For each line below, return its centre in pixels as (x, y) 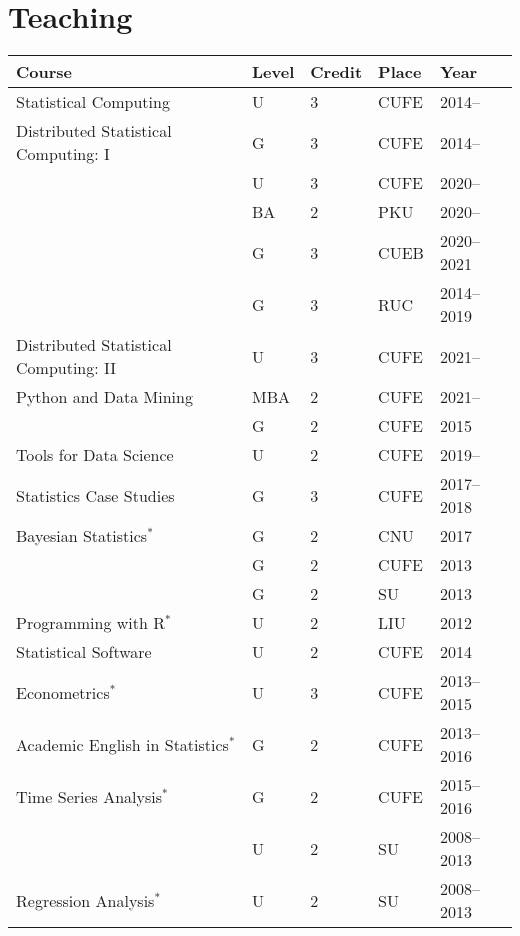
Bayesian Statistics (82, 536)
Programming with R (90, 623)
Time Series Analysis (89, 796)
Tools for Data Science (95, 455)
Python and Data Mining (104, 397)
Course (44, 72)
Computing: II (66, 368)
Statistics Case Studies (95, 495)
